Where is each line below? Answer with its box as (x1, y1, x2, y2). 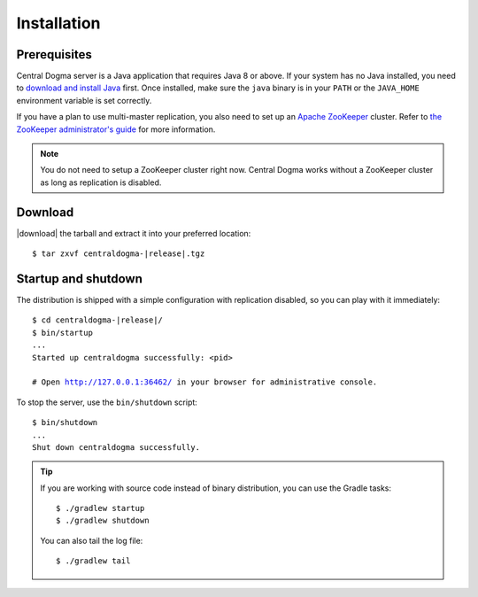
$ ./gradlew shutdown (56, 516, 150, 526)
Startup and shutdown (16, 271, 143, 286)
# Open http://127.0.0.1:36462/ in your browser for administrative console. (32, 377, 378, 387)
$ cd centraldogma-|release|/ (32, 315, 164, 325)
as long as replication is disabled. (40, 177, 162, 188)
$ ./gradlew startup (56, 503, 145, 514)
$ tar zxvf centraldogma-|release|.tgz (32, 249, 205, 259)
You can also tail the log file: (40, 535, 143, 546)
